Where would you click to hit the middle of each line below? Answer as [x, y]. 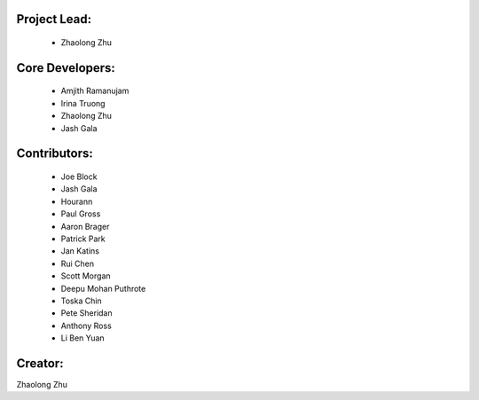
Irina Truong [83, 103]
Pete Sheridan [86, 313]
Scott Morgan [86, 276]
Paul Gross [81, 214]
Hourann [77, 201]
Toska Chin [81, 301]
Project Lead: [54, 19]
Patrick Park [83, 239]
